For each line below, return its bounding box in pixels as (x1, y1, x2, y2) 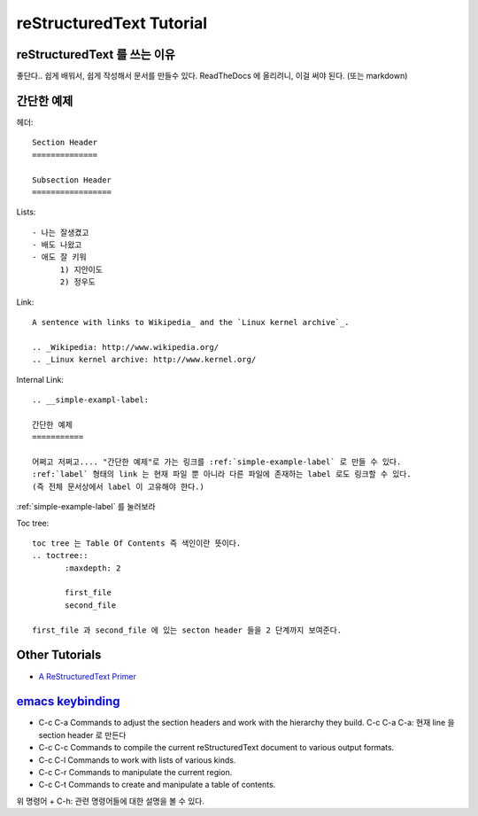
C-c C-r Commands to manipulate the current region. (38, 767, 233, 778)
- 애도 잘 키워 (32, 253, 88, 262)
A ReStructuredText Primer (38, 671, 136, 681)
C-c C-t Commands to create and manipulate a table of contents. (38, 780, 276, 790)
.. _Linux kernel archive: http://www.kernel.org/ (32, 354, 257, 365)
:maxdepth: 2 (65, 563, 121, 573)
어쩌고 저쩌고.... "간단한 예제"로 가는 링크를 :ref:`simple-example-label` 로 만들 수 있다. (32, 456, 402, 467)
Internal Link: (16, 374, 64, 385)
